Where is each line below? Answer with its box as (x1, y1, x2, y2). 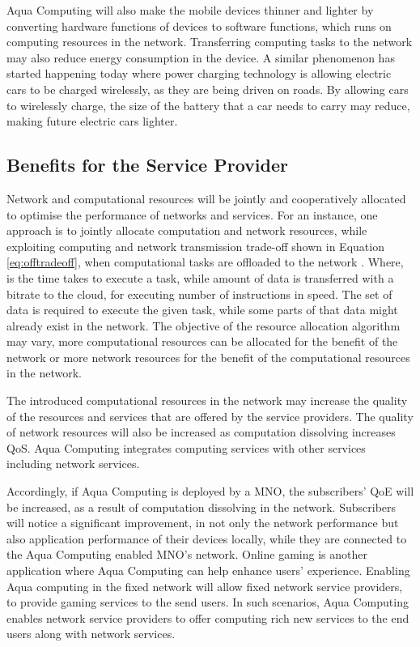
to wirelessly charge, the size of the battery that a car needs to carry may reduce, (6, 96, 410, 113)
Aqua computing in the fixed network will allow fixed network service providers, (6, 577, 403, 594)
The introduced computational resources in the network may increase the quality (6, 392, 408, 409)
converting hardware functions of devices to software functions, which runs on (6, 17, 392, 34)
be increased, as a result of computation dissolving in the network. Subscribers (6, 498, 397, 515)
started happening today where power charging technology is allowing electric (6, 65, 392, 82)
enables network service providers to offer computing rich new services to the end (6, 609, 409, 626)
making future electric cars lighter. (6, 113, 178, 130)
